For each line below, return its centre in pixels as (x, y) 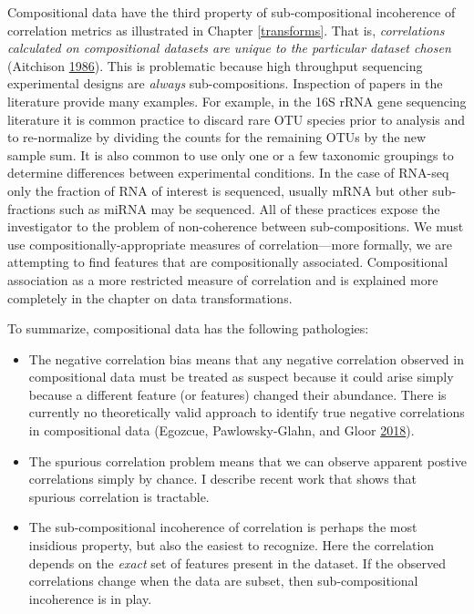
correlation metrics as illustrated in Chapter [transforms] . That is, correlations (226, 30)
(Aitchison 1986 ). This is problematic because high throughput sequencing (215, 65)
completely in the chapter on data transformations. (150, 297)
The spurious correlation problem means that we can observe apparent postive (247, 460)
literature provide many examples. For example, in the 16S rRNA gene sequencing (237, 101)
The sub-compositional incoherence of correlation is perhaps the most (223, 527)
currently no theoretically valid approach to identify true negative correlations (247, 412)
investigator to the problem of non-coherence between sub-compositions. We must (236, 226)
